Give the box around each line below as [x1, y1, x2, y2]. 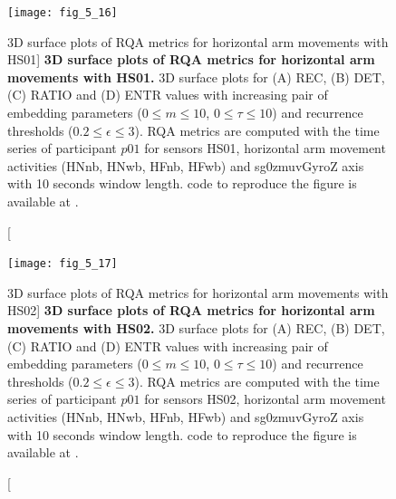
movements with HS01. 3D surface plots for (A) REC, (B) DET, [7, 67, 385, 86]
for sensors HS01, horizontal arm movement [144, 139, 386, 158]
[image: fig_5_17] [7, 257, 118, 271]
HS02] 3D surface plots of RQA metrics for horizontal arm [7, 301, 375, 320]
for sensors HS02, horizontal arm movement [144, 389, 386, 408]
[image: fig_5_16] [7, 6, 118, 19]
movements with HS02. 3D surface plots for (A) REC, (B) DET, [7, 319, 385, 338]
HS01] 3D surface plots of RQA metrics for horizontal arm [7, 50, 375, 69]
